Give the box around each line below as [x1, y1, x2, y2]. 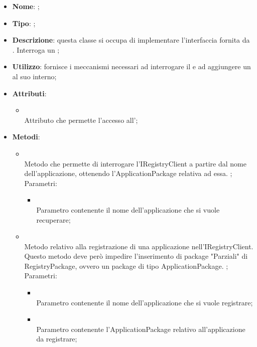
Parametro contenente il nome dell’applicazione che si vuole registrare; [36, 297, 253, 307]
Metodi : [12, 131, 40, 142]
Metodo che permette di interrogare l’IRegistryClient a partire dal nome [24, 158, 246, 168]
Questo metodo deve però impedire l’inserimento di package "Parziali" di [24, 251, 248, 261]
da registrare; [36, 333, 77, 344]
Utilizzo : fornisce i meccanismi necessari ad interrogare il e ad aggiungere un [12, 61, 251, 72]
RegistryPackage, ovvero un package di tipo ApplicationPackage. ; [24, 260, 228, 271]
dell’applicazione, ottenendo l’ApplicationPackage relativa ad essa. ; [24, 168, 232, 179]
